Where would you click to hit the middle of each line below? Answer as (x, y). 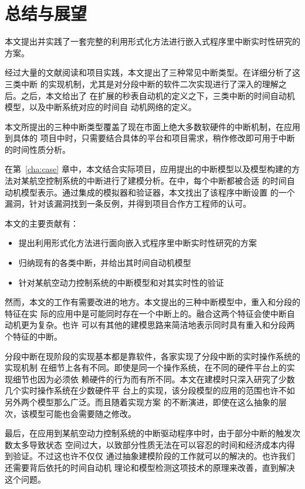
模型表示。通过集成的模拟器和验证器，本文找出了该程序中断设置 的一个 (158, 192)
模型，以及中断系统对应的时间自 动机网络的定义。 (101, 107)
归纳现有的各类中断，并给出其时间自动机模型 (105, 263)
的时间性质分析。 (38, 149)
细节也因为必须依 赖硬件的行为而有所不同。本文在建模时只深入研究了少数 (154, 379)
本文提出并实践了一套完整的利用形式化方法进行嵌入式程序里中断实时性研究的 (152, 41)
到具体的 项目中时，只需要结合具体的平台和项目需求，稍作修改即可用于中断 (150, 138)
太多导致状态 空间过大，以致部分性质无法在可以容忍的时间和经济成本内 (150, 444)
